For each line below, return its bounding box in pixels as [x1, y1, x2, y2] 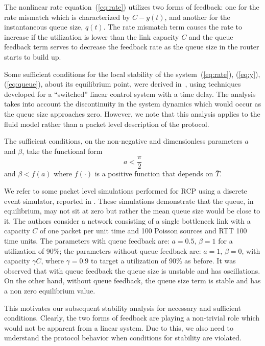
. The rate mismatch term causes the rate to [103, 21, 243, 32]
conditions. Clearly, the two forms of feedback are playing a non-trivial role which [4, 312, 260, 323]
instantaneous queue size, [4, 21, 83, 32]
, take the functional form [22, 145, 103, 156]
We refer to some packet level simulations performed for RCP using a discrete [4, 185, 247, 196]
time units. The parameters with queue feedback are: [4, 235, 170, 246]
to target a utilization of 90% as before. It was [91, 255, 236, 266]
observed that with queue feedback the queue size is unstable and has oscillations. [4, 265, 260, 276]
